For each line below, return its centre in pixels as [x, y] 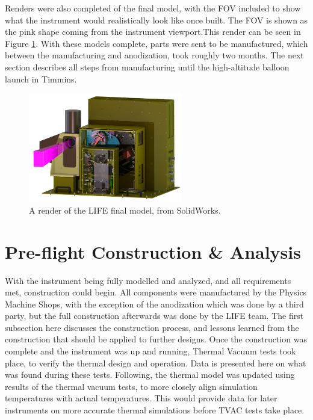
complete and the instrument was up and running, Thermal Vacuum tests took [150, 351]
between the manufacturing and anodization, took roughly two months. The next [154, 55]
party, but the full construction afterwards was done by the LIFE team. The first [154, 316]
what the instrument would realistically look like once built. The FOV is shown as [156, 20]
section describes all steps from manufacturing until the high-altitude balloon [147, 66]
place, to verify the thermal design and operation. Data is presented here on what [156, 363]
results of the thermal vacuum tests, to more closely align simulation [131, 386]
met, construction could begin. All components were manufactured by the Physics [156, 292]
